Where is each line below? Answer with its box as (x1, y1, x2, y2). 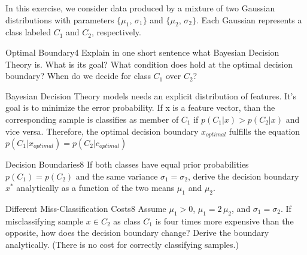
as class (113, 214, 141, 227)
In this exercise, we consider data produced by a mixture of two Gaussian (5, 2, 275, 14)
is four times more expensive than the (155, 214, 294, 227)
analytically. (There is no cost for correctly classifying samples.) (5, 238, 239, 250)
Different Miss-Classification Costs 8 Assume (5, 202, 166, 214)
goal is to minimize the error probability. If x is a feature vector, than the (5, 101, 275, 114)
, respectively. (91, 26, 141, 38)
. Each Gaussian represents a (196, 13, 302, 26)
